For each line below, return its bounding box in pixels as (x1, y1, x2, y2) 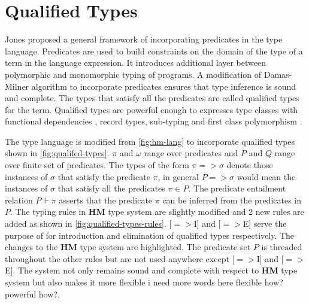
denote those (226, 159, 273, 171)
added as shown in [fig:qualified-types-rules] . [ (5, 217, 172, 230)
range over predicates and (144, 147, 238, 159)
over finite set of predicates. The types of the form (5, 159, 189, 171)
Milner (5, 80, 29, 92)
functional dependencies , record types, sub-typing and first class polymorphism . (5, 115, 302, 127)
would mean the (237, 170, 296, 183)
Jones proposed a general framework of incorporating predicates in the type (5, 33, 283, 45)
